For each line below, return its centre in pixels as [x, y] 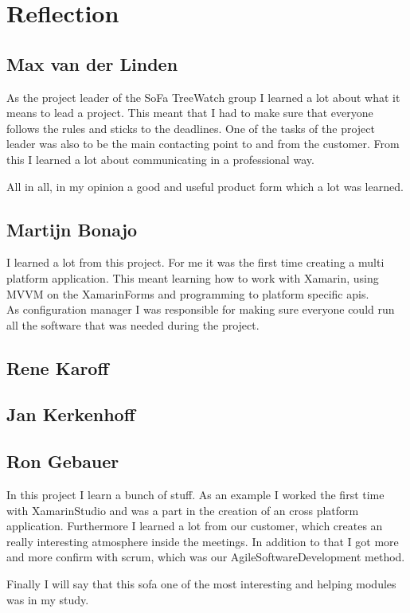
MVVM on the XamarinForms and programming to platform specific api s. [188, 293]
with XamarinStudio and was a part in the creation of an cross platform [183, 510]
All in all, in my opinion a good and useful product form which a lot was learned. [205, 186]
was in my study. [48, 599]
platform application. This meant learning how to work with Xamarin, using [193, 277]
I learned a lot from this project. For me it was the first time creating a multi [195, 262]
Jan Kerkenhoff [71, 414]
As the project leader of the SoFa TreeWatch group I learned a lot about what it [203, 97]
